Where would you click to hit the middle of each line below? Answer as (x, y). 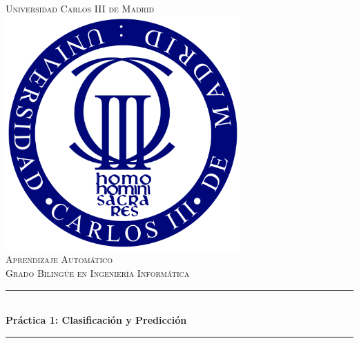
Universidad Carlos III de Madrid (80, 8)
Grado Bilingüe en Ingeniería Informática (98, 272)
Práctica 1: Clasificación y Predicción (96, 320)
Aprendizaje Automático (59, 259)
